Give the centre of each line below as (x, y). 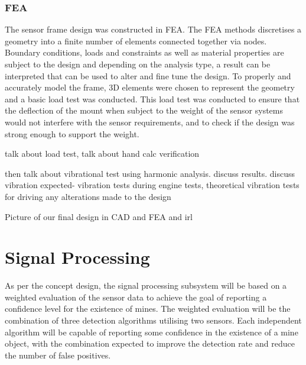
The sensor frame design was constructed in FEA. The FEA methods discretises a (153, 29)
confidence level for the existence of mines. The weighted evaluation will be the (148, 309)
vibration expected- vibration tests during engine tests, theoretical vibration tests (152, 185)
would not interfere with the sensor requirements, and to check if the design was (150, 122)
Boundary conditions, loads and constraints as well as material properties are (144, 52)
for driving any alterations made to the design (88, 196)
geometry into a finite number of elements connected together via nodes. (136, 41)
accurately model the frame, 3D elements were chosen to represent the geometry (150, 87)
